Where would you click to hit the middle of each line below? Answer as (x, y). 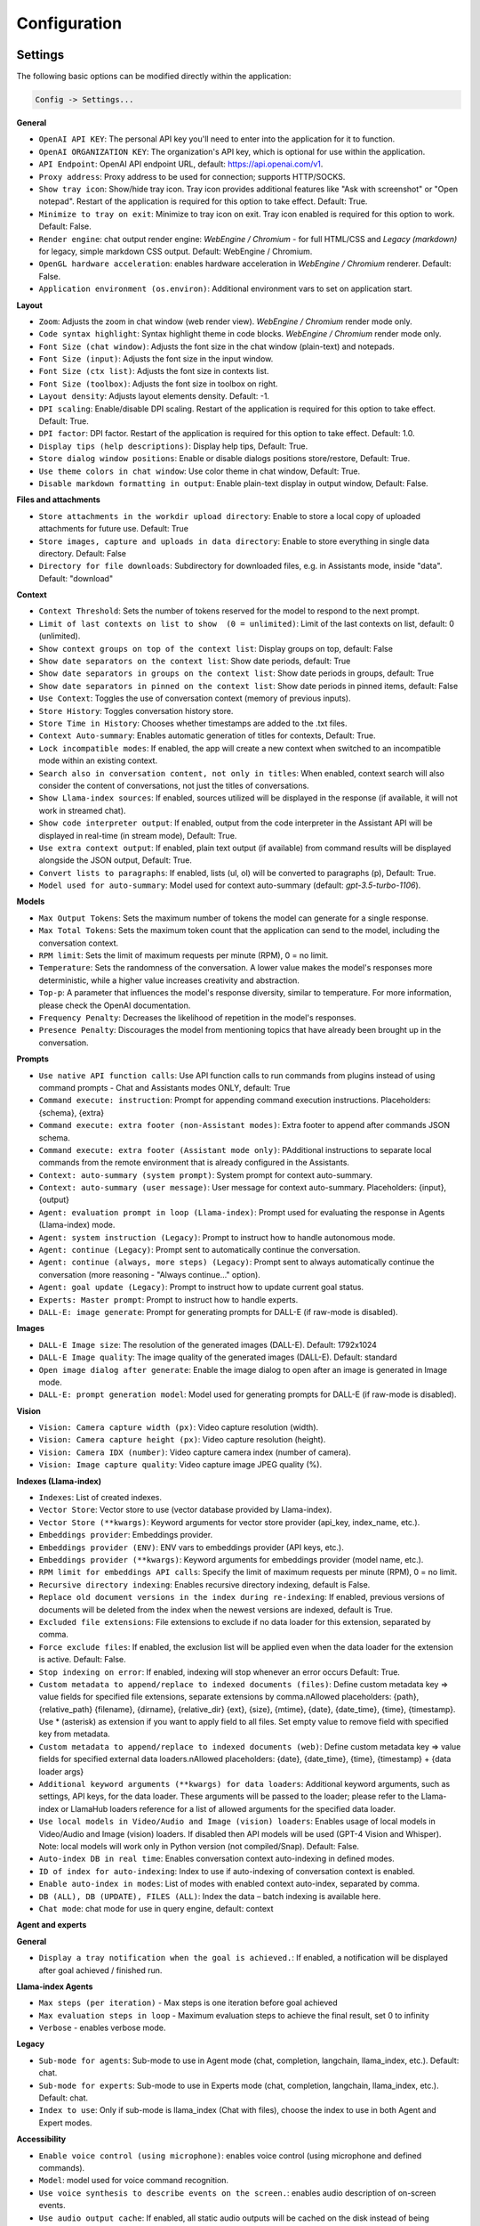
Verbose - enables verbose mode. (102, 2028)
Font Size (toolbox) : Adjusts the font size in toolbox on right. (158, 384)
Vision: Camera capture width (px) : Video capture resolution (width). (179, 1427)
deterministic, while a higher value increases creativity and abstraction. (169, 980)
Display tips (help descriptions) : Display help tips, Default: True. (173, 446)
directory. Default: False (82, 553)
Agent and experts (52, 1925)
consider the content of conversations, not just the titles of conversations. (174, 785)
